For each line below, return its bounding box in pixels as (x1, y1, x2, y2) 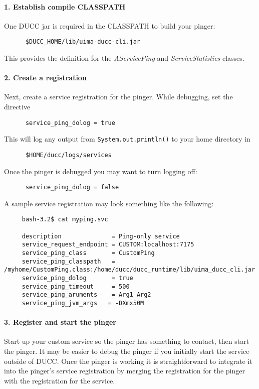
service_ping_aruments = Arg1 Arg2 (22, 291, 151, 299)
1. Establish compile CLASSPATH (4, 1, 126, 12)
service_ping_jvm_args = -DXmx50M (22, 300, 144, 307)
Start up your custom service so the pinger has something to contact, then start (4, 336, 249, 346)
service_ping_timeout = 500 (22, 283, 130, 290)
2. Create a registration (4, 72, 87, 83)
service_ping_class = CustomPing (22, 249, 155, 257)
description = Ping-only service (22, 232, 180, 240)
